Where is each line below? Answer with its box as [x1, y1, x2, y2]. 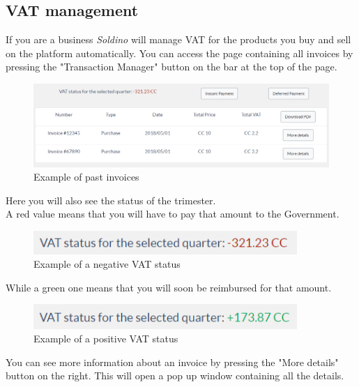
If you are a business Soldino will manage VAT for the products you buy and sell [6, 32, 351, 47]
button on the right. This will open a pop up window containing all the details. [6, 368, 344, 383]
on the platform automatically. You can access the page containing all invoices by [6, 45, 353, 60]
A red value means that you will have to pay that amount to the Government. [6, 206, 339, 221]
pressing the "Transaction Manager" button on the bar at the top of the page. [6, 59, 337, 74]
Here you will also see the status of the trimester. [6, 192, 216, 207]
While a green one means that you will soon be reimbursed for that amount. [6, 280, 332, 294]
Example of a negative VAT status [33, 257, 181, 271]
